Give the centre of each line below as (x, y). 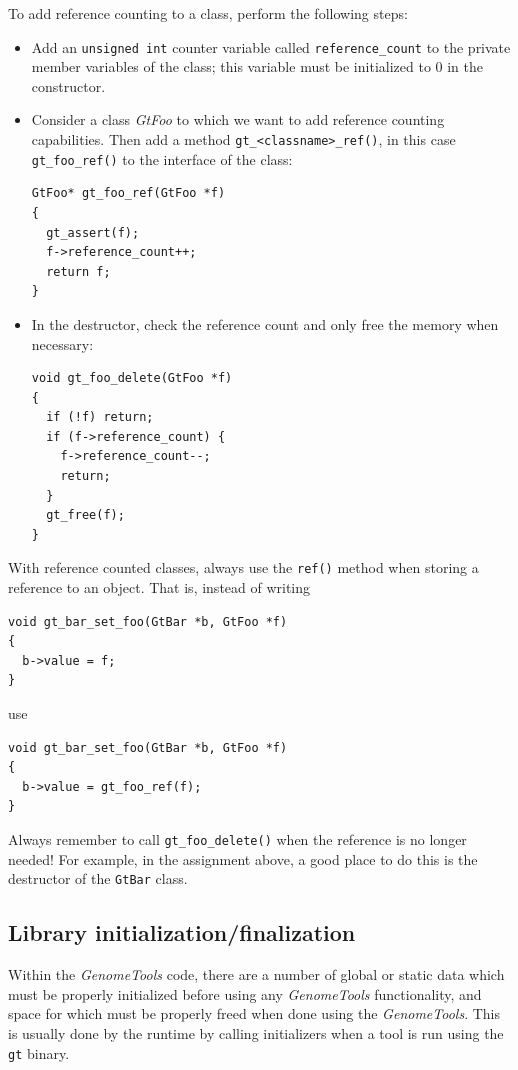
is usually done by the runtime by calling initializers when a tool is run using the (256, 1032)
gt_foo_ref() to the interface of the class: (162, 158)
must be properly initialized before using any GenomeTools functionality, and (245, 993)
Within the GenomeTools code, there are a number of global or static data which (256, 974)
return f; (78, 271)
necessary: (62, 343)
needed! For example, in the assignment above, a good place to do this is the (243, 858)
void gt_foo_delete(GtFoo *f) (132, 378)
